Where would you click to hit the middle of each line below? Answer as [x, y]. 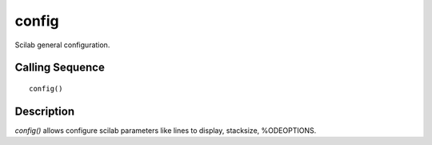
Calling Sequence [60, 68]
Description [45, 111]
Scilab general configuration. [62, 45]
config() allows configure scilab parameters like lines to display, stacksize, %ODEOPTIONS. [166, 130]
